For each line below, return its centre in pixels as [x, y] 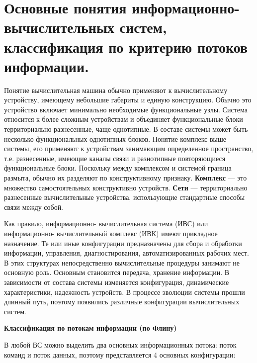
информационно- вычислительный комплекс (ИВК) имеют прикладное [111, 233]
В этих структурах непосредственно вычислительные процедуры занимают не [122, 262]
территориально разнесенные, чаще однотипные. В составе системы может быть [126, 129]
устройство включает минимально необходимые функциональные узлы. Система [126, 109]
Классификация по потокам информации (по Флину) [90, 328]
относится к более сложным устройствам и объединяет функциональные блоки [124, 119]
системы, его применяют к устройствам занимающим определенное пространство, [129, 148]
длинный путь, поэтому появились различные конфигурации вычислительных [122, 302]
